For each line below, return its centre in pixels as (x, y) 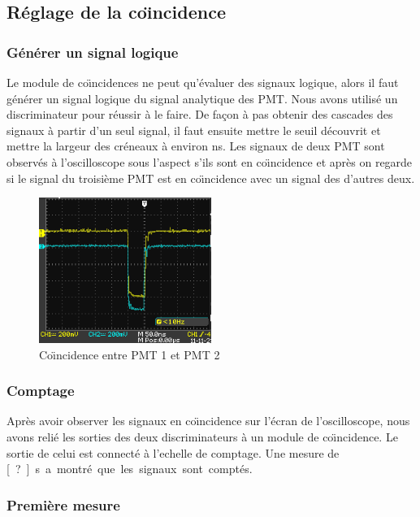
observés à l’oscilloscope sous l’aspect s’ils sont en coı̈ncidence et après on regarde (210, 161)
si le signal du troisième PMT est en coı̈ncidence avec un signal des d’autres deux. (211, 178)
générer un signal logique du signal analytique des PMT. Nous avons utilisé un (202, 98)
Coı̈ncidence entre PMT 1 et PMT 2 (130, 354)
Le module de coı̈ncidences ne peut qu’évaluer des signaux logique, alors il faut (203, 82)
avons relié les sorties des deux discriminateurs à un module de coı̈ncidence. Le (202, 436)
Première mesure (63, 504)
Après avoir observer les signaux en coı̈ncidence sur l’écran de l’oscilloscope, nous (208, 421)
